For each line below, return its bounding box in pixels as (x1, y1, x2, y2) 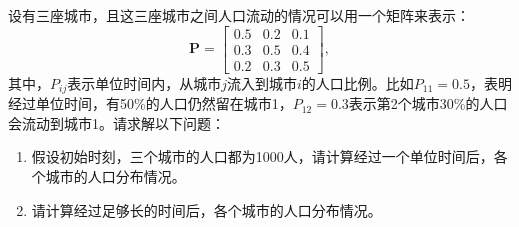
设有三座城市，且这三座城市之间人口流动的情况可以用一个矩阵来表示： (8, 5, 470, 25)
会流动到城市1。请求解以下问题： (8, 112, 225, 133)
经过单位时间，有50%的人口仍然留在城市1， (8, 93, 293, 114)
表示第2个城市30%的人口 (348, 93, 508, 114)
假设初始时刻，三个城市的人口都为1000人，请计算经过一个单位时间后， (31, 146, 494, 167)
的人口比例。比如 (301, 72, 414, 93)
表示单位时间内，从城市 (67, 72, 222, 93)
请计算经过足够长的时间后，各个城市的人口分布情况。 (31, 199, 382, 220)
